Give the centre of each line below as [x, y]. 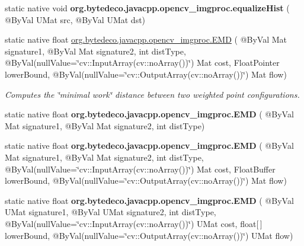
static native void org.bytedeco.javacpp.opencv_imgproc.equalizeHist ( [147, 8]
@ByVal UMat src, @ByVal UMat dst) [75, 19]
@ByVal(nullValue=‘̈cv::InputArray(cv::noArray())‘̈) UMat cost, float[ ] [134, 223]
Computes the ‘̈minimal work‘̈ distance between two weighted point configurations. [152, 94]
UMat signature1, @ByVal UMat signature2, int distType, [111, 212]
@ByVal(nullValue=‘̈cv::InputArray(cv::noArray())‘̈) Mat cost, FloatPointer [142, 63]
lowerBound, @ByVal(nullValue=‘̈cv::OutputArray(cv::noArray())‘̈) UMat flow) [149, 235]
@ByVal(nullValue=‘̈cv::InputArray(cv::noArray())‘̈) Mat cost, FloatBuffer [140, 169]
